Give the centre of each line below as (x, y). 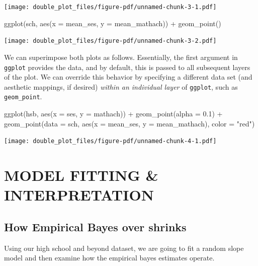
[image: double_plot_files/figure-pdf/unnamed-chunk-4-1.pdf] (110, 141)
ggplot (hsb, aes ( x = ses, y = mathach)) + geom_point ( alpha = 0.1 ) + (113, 114)
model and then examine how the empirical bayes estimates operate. (109, 258)
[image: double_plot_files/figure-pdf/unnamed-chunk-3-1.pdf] (110, 7)
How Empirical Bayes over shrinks (95, 226)
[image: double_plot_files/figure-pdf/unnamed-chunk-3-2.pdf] (110, 41)
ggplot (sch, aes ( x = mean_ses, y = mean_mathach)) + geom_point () (113, 23)
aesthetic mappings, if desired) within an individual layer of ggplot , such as (121, 86)
